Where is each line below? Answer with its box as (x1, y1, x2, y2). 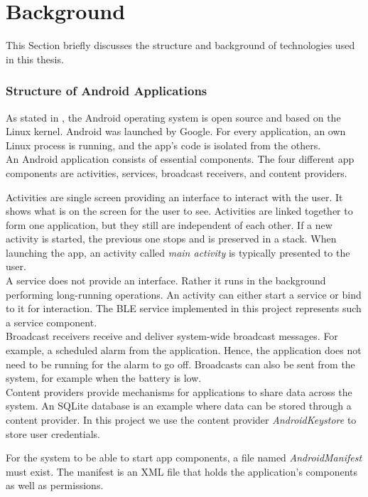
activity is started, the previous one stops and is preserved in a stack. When (6, 231, 337, 246)
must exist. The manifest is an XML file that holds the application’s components (6, 464, 357, 479)
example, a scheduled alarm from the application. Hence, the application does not (6, 343, 362, 358)
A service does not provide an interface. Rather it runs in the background (6, 273, 326, 288)
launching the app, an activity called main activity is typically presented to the (6, 245, 350, 260)
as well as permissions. (6, 478, 104, 493)
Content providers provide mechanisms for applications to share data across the (6, 384, 352, 399)
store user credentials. (6, 426, 100, 441)
